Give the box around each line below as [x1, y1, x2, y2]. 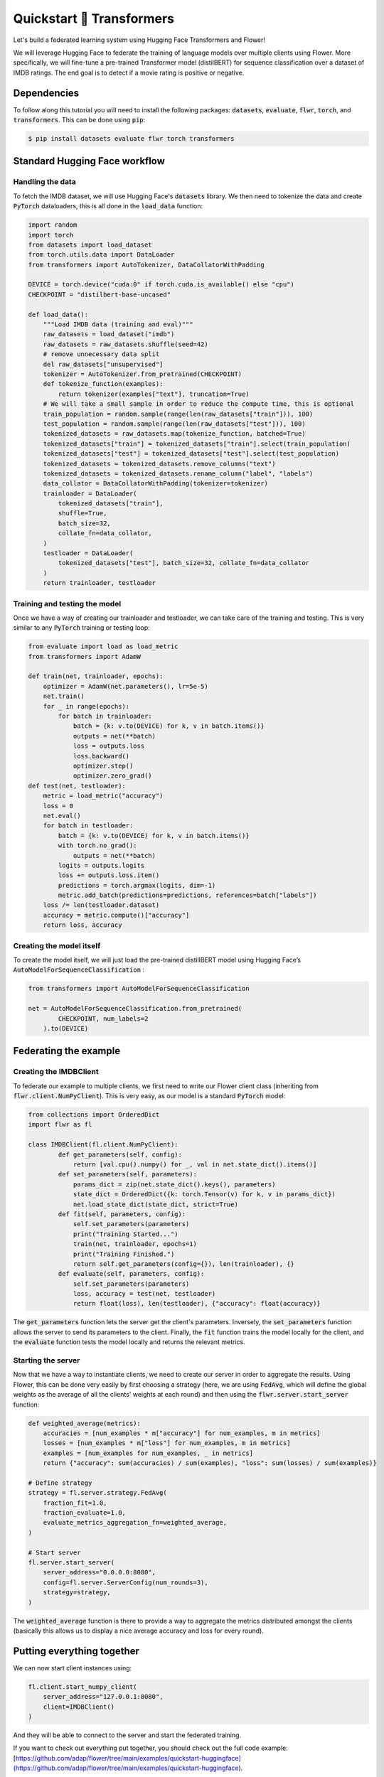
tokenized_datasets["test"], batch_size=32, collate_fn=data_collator [58, 559, 309, 567]
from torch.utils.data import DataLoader [28, 251, 175, 259]
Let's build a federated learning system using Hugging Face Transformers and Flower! [13, 36, 266, 44]
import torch [28, 231, 74, 239]
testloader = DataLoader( [43, 549, 134, 557]
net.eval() [43, 811, 81, 820]
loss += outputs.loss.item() [58, 871, 160, 879]
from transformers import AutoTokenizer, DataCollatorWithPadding [28, 260, 265, 269]
